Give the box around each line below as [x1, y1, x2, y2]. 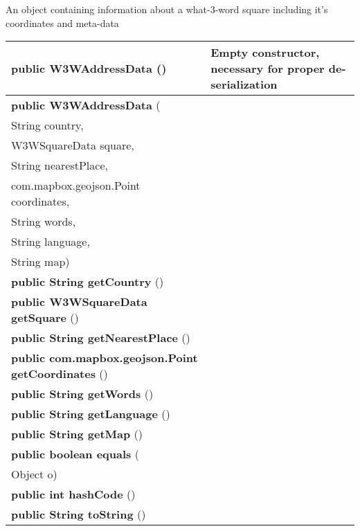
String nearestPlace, [11, 157, 108, 174]
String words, [11, 213, 76, 230]
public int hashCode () [11, 486, 136, 503]
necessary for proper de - [210, 60, 346, 77]
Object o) [11, 466, 57, 483]
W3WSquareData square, [11, 137, 134, 154]
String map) [11, 253, 70, 270]
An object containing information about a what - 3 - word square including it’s [6, 2, 328, 16]
